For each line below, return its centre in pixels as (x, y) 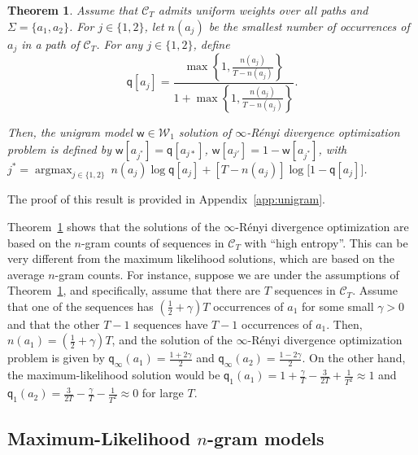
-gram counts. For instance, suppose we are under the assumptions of (227, 274)
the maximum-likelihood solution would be (114, 375)
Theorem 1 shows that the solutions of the (114, 226)
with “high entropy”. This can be (326, 242)
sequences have (171, 324)
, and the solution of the (172, 340)
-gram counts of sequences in (152, 242)
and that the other (54, 324)
